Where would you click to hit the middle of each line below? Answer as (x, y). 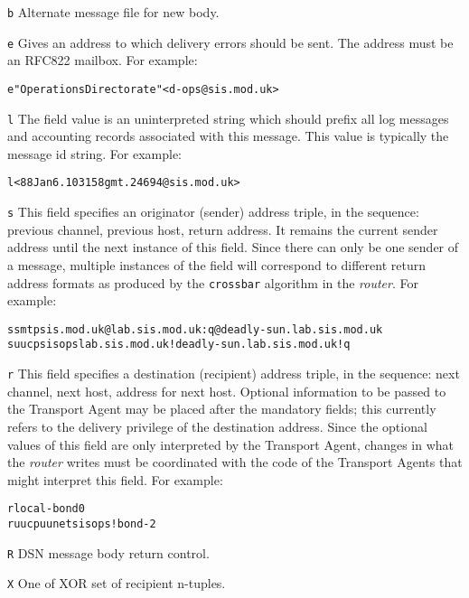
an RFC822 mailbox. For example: (103, 60)
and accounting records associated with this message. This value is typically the (228, 136)
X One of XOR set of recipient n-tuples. (117, 583)
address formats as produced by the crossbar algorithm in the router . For (213, 282)
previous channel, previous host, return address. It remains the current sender (223, 229)
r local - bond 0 (46, 509)
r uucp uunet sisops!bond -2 (82, 523)
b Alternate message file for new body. (113, 12)
